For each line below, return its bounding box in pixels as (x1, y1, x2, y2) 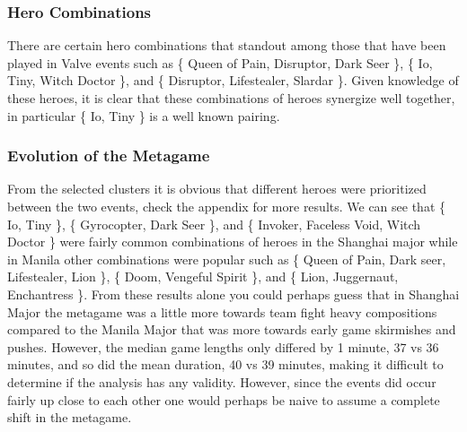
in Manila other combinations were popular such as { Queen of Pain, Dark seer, (7, 249, 446, 268)
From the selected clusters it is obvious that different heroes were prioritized (7, 179, 427, 198)
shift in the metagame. (7, 408, 132, 427)
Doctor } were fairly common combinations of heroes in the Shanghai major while (7, 232, 458, 251)
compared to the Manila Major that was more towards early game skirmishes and (7, 320, 456, 339)
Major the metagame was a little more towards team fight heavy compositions (7, 302, 437, 321)
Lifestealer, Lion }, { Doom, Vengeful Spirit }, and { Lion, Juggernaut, (7, 267, 399, 286)
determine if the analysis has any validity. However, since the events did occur (7, 372, 436, 391)
